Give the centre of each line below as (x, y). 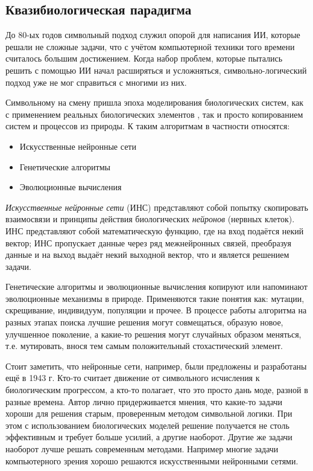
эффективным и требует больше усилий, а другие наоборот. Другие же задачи (149, 437)
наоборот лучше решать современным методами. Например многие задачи (142, 449)
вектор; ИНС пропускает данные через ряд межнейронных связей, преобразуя (148, 242)
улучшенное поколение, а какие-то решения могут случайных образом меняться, (153, 334)
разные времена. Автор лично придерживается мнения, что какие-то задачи (144, 401)
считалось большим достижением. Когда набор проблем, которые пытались (144, 58)
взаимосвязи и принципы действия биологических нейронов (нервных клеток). (150, 219)
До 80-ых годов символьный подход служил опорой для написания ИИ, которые (153, 35)
